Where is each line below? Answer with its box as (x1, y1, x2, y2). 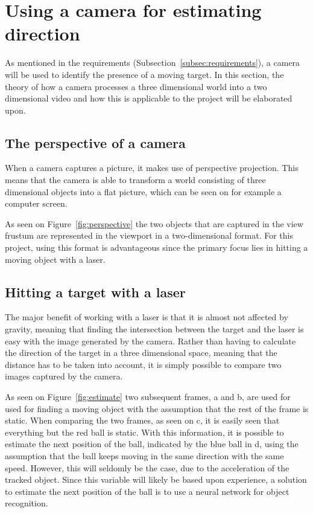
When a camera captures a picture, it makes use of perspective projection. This (5, 161, 299, 174)
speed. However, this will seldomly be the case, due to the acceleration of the (5, 461, 289, 474)
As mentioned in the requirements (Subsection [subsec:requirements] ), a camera (5, 56, 300, 69)
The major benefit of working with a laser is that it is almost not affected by (5, 311, 288, 323)
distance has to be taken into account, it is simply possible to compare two (5, 358, 282, 370)
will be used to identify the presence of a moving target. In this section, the (5, 68, 284, 80)
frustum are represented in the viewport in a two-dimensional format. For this (5, 229, 293, 242)
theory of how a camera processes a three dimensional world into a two (5, 80, 267, 92)
